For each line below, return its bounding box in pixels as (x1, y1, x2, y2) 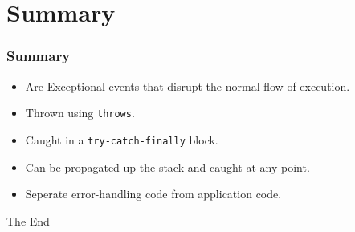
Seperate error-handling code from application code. (25, 185, 282, 202)
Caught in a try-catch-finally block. (25, 131, 218, 148)
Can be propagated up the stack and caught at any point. (25, 158, 310, 175)
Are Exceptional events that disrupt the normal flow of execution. (25, 77, 350, 94)
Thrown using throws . (25, 104, 135, 121)
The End (6, 212, 50, 229)
